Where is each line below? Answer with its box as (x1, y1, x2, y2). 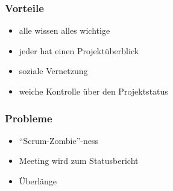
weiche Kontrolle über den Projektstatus (19, 85, 168, 97)
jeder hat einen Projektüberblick (19, 44, 139, 57)
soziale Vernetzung (19, 64, 88, 77)
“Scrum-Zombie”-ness (19, 134, 99, 146)
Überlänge (19, 175, 57, 187)
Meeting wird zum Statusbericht (19, 154, 139, 167)
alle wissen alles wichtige (19, 24, 110, 37)
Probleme (5, 110, 52, 125)
